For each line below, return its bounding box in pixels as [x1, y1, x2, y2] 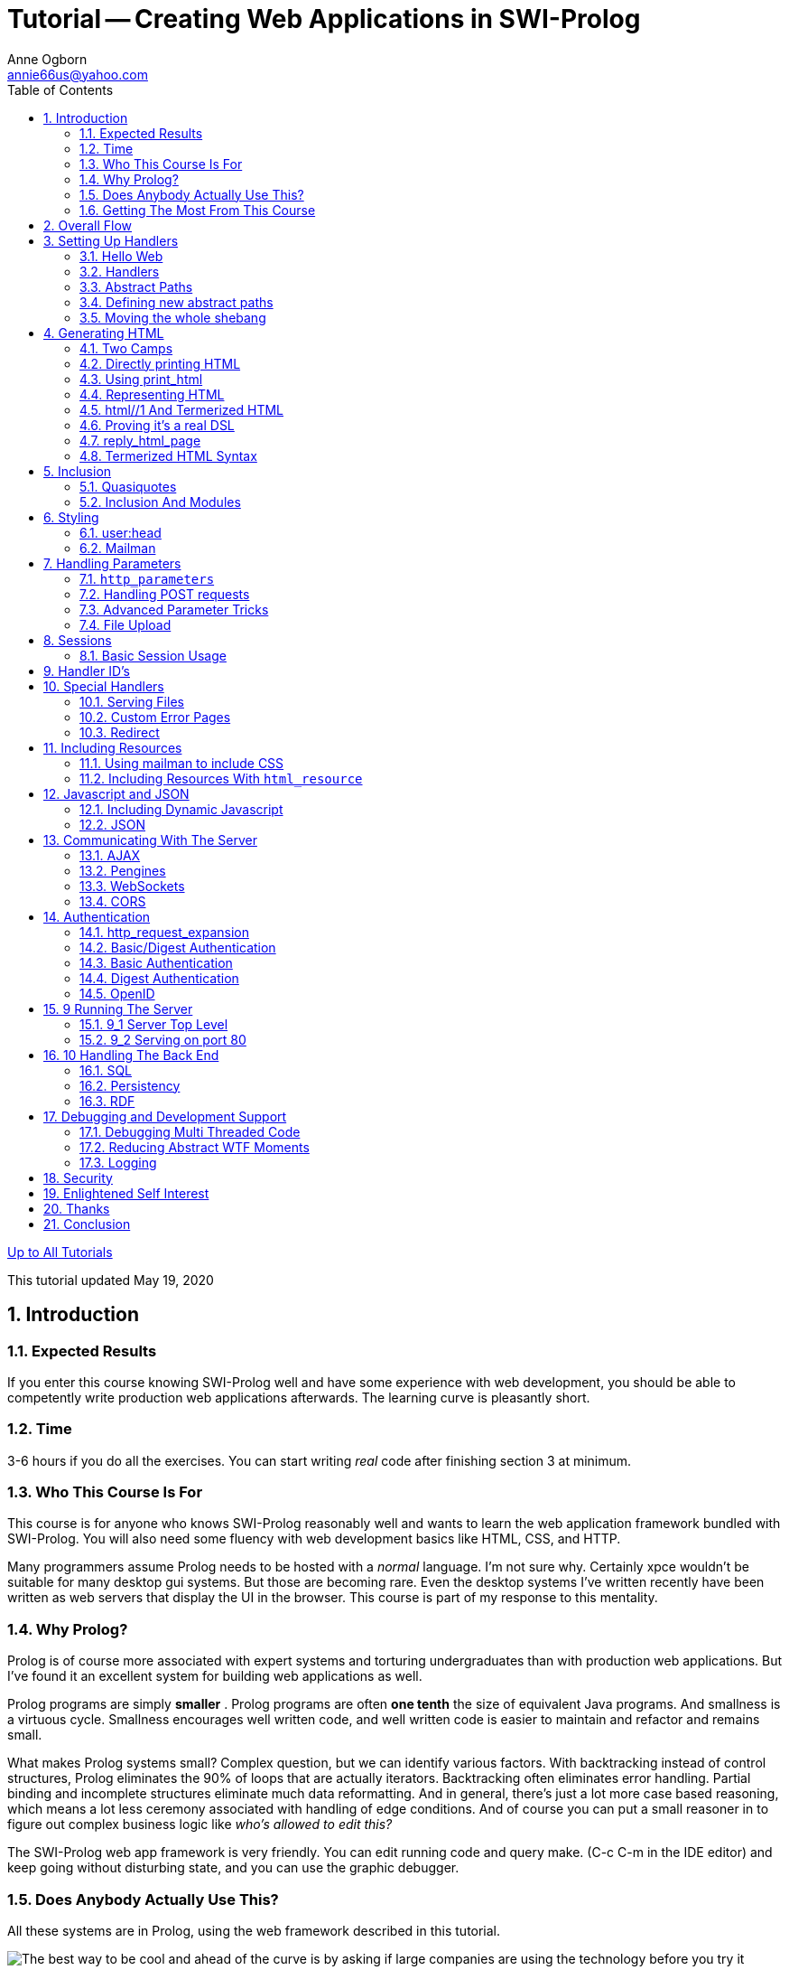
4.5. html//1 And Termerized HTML [79, 401, 284, 417]
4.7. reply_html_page [79, 432, 201, 448]
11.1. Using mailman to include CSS [79, 755, 284, 771]
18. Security [43, 1169, 113, 1186]
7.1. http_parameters [79, 570, 215, 586]
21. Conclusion [43, 1215, 131, 1232]
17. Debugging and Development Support [43, 1108, 287, 1124]
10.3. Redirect [79, 724, 160, 740]
